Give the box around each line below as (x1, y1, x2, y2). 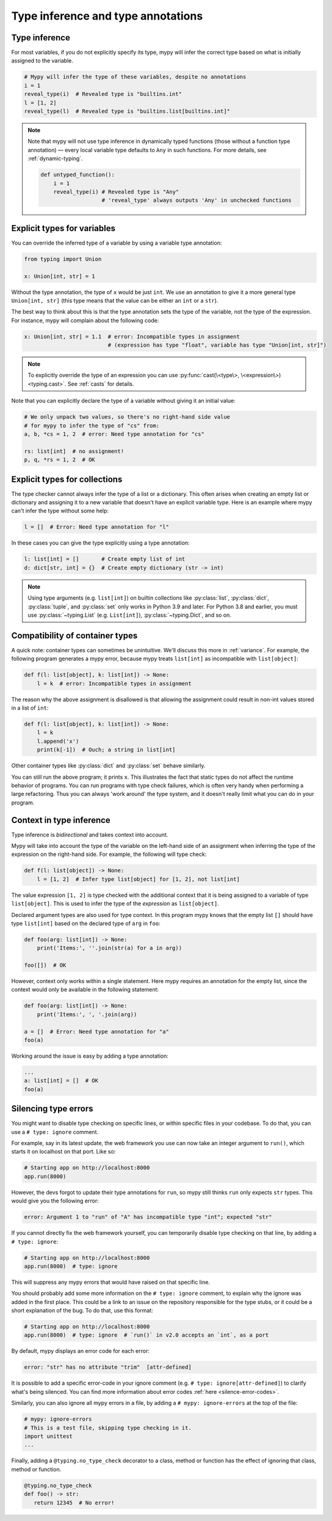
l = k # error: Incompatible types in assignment (37, 680, 192, 687)
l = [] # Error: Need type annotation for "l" (24, 523, 169, 531)
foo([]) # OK (24, 962, 67, 969)
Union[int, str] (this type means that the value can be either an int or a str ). (11, 296, 218, 304)
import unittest (24, 1432, 73, 1440)
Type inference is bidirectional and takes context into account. (11, 831, 168, 838)
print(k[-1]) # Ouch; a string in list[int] (37, 746, 176, 753)
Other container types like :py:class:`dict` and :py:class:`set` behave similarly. (11, 762, 206, 770)
